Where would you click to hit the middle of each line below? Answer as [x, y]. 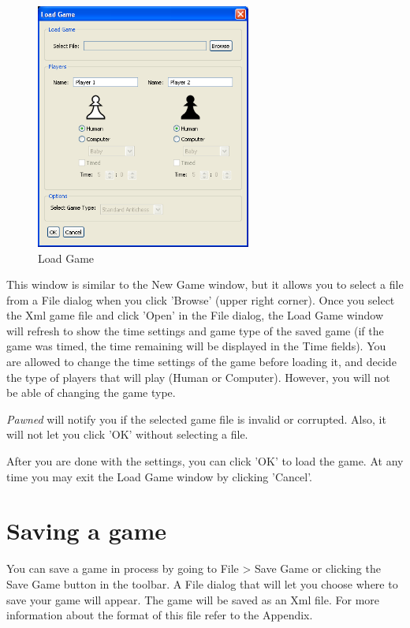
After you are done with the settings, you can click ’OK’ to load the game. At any [205, 461]
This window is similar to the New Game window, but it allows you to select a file [205, 284]
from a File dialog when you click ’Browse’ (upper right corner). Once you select [201, 299]
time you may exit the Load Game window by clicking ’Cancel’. [159, 476]
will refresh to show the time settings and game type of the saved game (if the [195, 330]
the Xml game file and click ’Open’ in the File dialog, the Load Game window [195, 315]
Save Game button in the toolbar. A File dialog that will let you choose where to [202, 583]
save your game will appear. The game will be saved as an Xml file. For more [193, 599]
